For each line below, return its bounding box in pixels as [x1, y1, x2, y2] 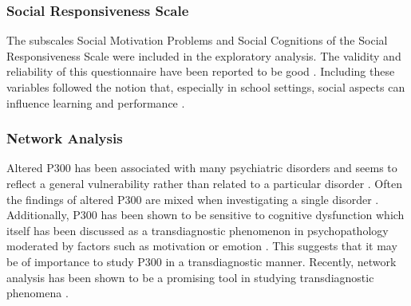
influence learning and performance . [6, 94, 185, 111]
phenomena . [6, 284, 69, 301]
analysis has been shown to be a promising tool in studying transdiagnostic [6, 269, 374, 285]
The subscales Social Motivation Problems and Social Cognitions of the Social [6, 32, 388, 49]
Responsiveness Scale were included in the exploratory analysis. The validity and [6, 47, 401, 64]
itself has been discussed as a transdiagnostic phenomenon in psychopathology [6, 222, 389, 238]
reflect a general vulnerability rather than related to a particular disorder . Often [6, 175, 402, 191]
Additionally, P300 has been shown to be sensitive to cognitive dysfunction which [6, 206, 405, 223]
